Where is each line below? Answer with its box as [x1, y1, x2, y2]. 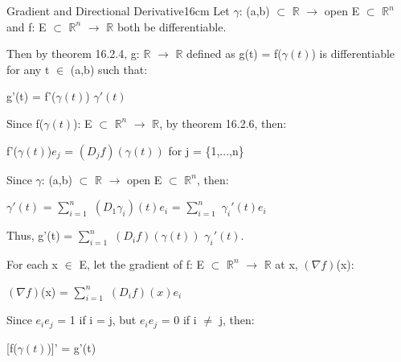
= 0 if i [161, 311, 197, 328]
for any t [6, 60, 50, 77]
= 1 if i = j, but [57, 311, 137, 328]
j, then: [219, 311, 255, 328]
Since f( [6, 114, 44, 131]
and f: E [6, 18, 47, 35]
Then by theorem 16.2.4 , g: [6, 45, 140, 62]
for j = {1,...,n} [168, 142, 244, 158]
